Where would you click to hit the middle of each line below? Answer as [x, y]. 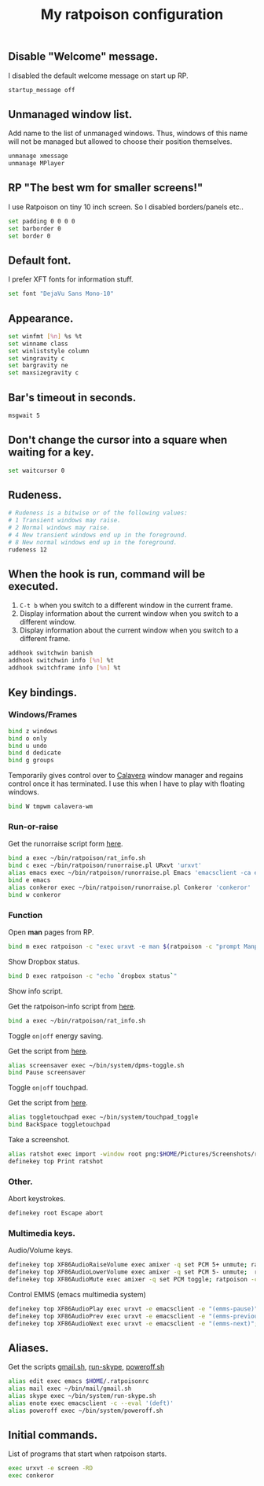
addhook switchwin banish [50, 653]
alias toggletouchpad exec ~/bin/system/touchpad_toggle [103, 1117]
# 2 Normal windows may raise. [59, 528]
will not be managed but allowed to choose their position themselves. [120, 142]
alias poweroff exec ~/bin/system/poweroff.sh [86, 1410]
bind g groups [31, 761]
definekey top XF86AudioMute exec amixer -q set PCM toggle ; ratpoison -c [133, 1279]
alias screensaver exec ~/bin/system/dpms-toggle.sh [96, 1065]
